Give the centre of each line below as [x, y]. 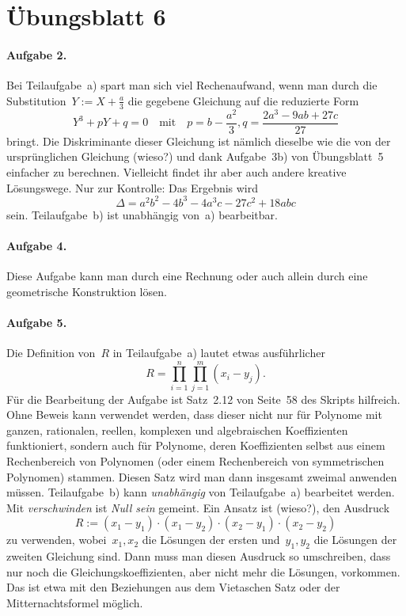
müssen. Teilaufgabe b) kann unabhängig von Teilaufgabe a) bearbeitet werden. [201, 492]
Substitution [36, 100]
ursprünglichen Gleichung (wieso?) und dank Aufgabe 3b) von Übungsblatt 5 [195, 156]
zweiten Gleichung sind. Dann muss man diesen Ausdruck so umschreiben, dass [199, 556]
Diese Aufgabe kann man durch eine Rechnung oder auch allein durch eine [187, 276]
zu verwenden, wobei [57, 540]
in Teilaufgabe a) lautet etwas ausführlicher [219, 352]
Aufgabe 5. [37, 322]
